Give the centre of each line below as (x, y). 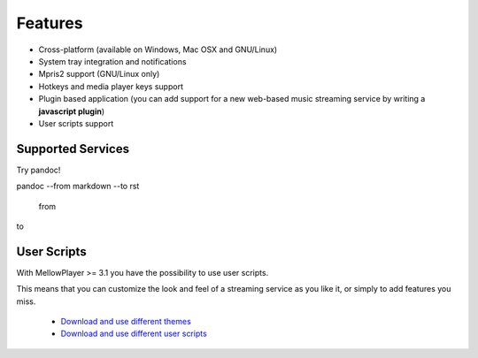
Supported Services (73, 149)
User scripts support (76, 123)
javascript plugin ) (72, 111)
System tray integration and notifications (112, 61)
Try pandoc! (39, 170)
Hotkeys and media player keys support (111, 86)
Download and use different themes (126, 322)
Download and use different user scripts (134, 334)
